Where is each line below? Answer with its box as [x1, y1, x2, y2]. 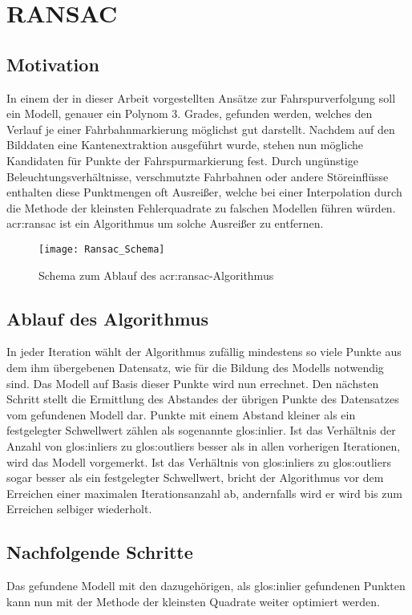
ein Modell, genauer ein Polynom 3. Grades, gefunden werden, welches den [6, 105, 373, 122]
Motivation [6, 51, 99, 76]
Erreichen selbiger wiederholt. [6, 500, 152, 517]
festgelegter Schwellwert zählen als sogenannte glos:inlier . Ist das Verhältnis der [6, 422, 396, 439]
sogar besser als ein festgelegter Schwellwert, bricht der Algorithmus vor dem [6, 469, 384, 486]
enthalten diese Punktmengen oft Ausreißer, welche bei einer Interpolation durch [6, 184, 402, 200]
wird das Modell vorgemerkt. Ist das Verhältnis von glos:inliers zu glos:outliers [6, 453, 391, 470]
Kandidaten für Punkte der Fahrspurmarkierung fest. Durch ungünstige [6, 152, 359, 168]
